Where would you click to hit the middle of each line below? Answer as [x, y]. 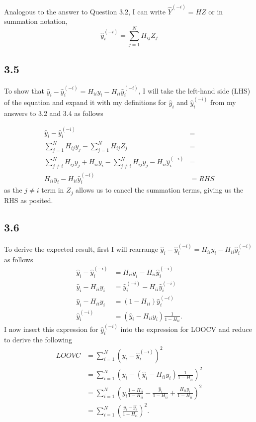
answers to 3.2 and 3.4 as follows [54, 113]
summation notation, [36, 21]
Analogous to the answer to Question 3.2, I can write [85, 11]
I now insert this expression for [51, 329]
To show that [24, 91]
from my [223, 102]
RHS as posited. [29, 200]
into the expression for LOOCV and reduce [186, 329]
